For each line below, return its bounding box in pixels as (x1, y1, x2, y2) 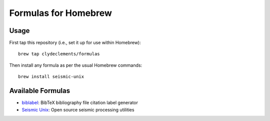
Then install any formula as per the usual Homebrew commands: (9, 62, 142, 68)
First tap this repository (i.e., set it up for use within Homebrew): (9, 40, 141, 46)
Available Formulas (9, 87, 70, 95)
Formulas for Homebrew (9, 7, 112, 18)
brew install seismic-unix (18, 74, 84, 80)
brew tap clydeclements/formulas (18, 51, 100, 57)
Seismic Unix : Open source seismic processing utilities (21, 107, 134, 113)
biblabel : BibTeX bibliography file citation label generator (21, 100, 138, 106)
